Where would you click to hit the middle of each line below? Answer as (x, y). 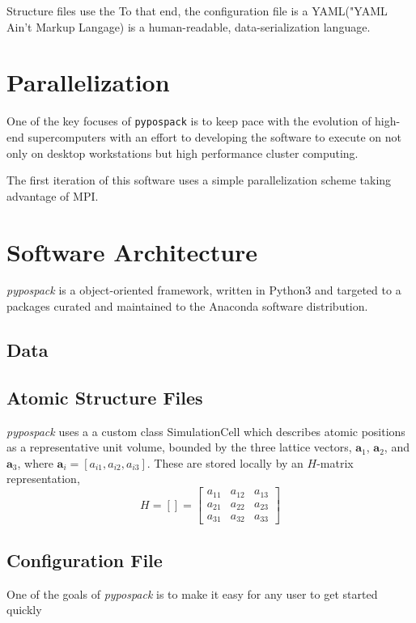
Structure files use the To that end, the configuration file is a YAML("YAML (197, 11)
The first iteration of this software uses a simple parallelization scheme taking (199, 180)
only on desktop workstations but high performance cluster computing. (183, 153)
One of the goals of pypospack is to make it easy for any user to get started (192, 593)
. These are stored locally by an (225, 462)
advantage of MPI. (53, 195)
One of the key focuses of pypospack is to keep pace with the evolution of (189, 121)
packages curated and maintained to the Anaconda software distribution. (187, 306)
